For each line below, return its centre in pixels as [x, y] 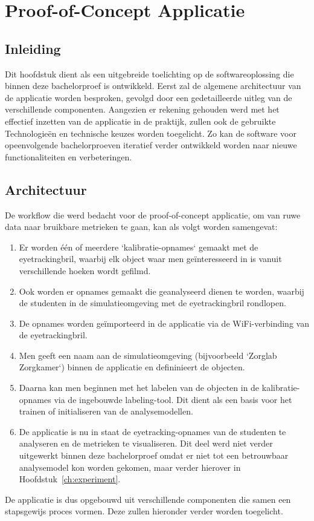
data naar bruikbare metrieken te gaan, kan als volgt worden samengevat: [141, 227]
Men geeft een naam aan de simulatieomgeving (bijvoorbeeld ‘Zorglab [148, 355]
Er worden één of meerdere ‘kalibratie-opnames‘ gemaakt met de [139, 247]
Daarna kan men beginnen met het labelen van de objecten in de [139, 388]
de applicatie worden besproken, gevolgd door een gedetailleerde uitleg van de [149, 97]
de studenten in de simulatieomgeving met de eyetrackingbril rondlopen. [152, 303]
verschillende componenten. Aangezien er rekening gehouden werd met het [142, 109]
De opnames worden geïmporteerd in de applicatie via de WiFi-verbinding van [164, 323]
